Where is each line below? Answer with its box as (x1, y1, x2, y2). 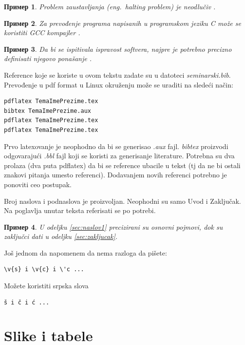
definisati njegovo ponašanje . (4, 53, 92, 64)
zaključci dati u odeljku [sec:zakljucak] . (4, 231, 118, 241)
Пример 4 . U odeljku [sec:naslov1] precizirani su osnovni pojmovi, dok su (4, 221, 223, 232)
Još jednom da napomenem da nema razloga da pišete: (4, 247, 167, 258)
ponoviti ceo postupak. (4, 179, 72, 189)
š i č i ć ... (4, 299, 50, 306)
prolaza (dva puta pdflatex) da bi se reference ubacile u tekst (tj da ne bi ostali (4, 160, 241, 170)
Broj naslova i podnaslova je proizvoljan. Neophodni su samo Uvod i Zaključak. (4, 195, 241, 206)
